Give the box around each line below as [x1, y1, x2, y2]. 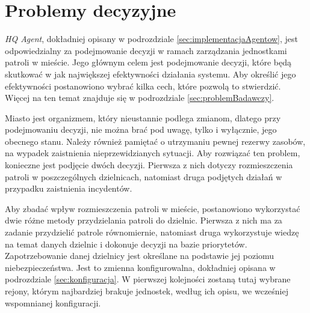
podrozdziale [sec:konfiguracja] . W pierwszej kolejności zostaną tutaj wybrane [5, 273, 291, 285]
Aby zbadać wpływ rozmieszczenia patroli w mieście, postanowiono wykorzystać [5, 202, 300, 214]
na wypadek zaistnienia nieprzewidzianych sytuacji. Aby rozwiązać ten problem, [5, 147, 300, 159]
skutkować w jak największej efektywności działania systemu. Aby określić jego [5, 67, 296, 80]
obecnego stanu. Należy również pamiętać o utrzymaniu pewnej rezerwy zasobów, [5, 135, 306, 147]
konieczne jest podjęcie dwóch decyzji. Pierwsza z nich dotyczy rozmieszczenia [5, 159, 293, 171]
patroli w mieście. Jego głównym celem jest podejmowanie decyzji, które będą [5, 56, 292, 68]
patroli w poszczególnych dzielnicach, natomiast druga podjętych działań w [5, 170, 282, 183]
